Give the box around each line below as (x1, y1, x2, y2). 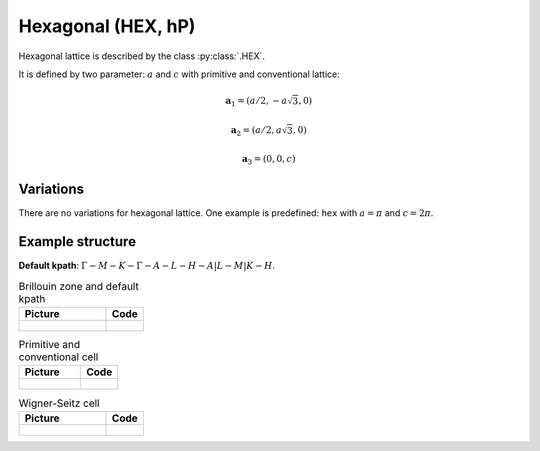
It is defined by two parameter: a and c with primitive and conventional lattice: (18, 68, 340, 80)
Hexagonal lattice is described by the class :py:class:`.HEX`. (18, 50, 265, 62)
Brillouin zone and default (18, 279, 139, 293)
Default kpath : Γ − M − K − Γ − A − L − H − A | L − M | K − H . (18, 260, 275, 272)
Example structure (18, 233, 137, 250)
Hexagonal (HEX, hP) (18, 15, 196, 37)
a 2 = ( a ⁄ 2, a (230, 125, 282, 138)
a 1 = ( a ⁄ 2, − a (225, 95, 288, 109)
